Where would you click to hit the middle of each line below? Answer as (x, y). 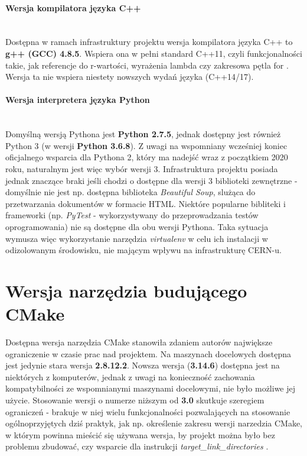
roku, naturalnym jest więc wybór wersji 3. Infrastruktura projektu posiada (142, 168)
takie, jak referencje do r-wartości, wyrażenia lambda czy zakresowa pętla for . (147, 65)
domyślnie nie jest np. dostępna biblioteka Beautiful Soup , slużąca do (130, 192)
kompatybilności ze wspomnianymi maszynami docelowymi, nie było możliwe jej (151, 388)
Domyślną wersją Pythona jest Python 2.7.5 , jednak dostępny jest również (143, 134)
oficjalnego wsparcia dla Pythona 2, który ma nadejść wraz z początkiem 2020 (147, 157)
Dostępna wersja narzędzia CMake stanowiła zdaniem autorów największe (139, 342)
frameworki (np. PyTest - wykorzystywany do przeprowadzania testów (132, 215)
